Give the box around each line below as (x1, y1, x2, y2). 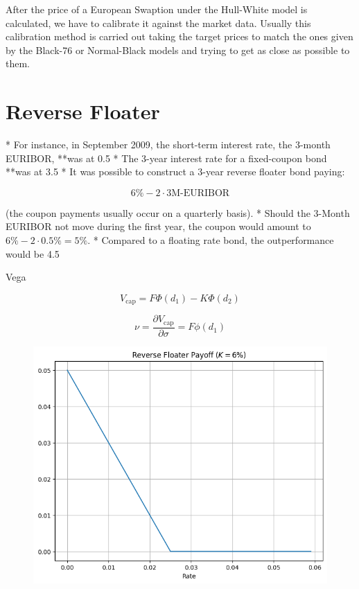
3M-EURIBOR (166, 188, 230, 198)
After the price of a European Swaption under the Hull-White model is (6, 2, 308, 16)
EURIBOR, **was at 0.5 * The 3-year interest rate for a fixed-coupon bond (6, 150, 327, 165)
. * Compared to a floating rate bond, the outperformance (87, 233, 334, 247)
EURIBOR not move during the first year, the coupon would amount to (6, 219, 311, 234)
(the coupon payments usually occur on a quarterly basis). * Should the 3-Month (6, 205, 350, 220)
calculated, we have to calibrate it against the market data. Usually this (6, 15, 311, 30)
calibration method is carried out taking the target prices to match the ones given (6, 29, 353, 44)
